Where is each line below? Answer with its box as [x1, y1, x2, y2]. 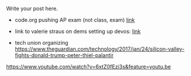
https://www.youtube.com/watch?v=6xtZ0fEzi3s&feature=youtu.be [6, 63, 171, 70]
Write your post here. [6, 5, 58, 12]
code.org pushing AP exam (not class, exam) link [14, 16, 135, 23]
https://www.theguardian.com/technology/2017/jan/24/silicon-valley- [14, 45, 185, 52]
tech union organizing [14, 39, 68, 46]
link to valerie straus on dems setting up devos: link [14, 28, 141, 35]
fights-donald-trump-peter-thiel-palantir [14, 52, 114, 58]
